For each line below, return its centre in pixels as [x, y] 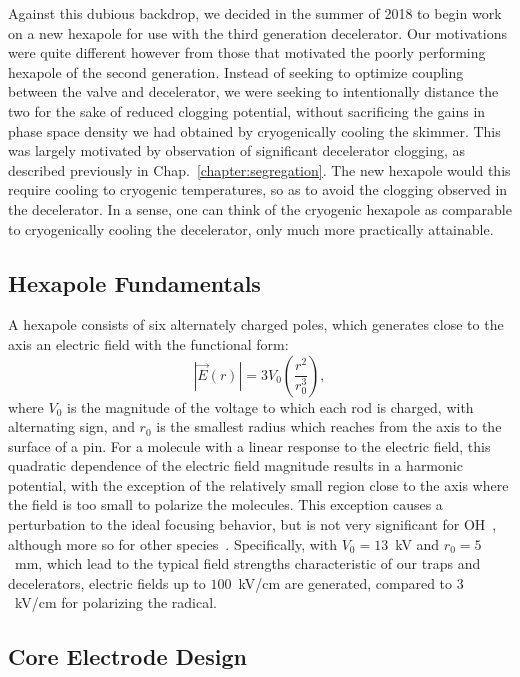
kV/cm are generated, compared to [345, 582]
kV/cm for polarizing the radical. [115, 602]
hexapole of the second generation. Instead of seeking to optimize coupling [236, 71]
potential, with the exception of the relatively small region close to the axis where [258, 484]
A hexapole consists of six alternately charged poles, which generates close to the [256, 324]
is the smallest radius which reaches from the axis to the [329, 426]
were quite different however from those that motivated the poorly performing [247, 52]
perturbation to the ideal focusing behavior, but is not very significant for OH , [252, 524]
